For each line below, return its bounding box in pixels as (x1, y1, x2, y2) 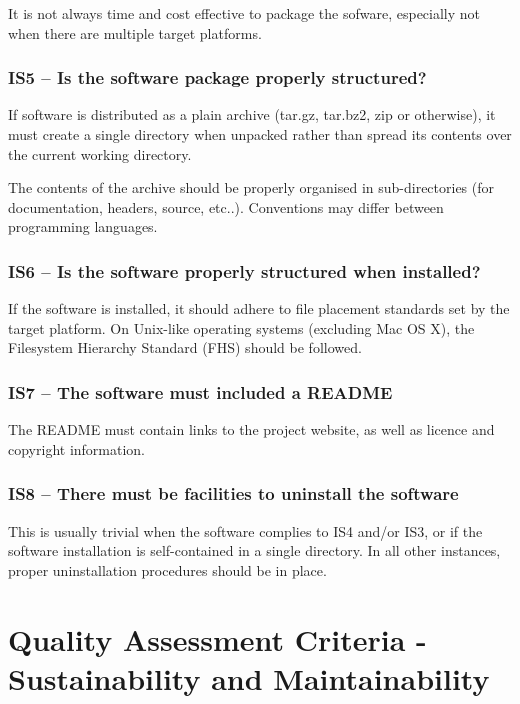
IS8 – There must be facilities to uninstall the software (8, 481, 459, 506)
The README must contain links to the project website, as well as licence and (8, 419, 495, 440)
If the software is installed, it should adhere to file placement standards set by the (8, 298, 510, 319)
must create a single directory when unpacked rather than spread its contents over (8, 124, 512, 144)
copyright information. (8, 438, 146, 459)
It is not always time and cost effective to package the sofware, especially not (8, 3, 481, 23)
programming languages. (8, 216, 158, 237)
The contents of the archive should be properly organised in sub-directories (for (8, 177, 495, 198)
